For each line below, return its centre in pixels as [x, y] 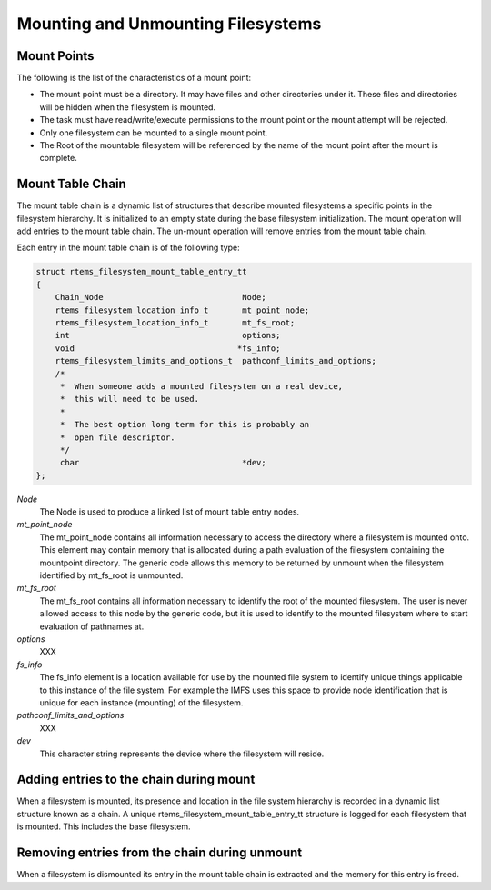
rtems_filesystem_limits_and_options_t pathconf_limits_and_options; [216, 361]
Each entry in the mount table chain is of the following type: [128, 248]
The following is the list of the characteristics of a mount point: [134, 78]
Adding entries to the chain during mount [136, 780]
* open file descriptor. [118, 437]
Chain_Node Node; [161, 297]
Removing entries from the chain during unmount [160, 853]
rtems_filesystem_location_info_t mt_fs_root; [175, 323]
